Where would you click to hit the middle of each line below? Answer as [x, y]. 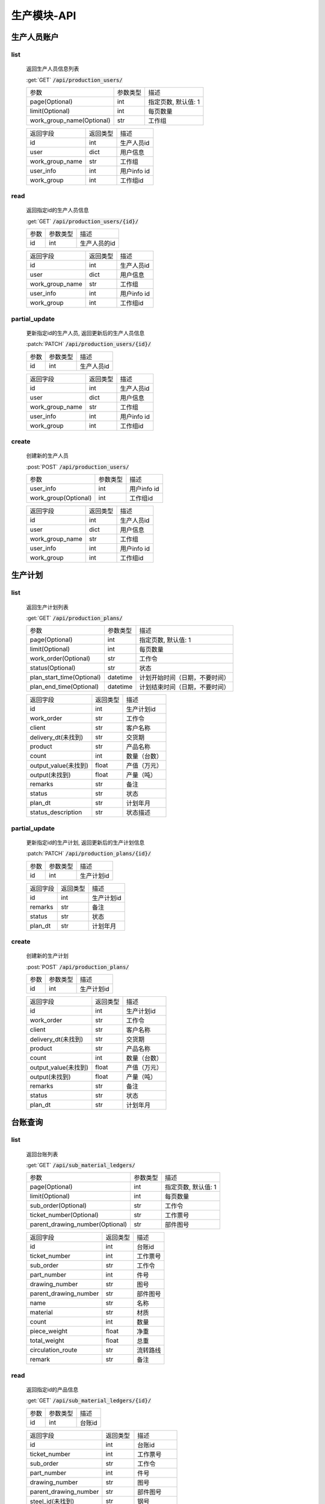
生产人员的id [97, 244]
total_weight [47, 1340]
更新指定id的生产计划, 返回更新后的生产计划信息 [85, 842]
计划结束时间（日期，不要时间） [184, 687]
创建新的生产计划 [47, 956]
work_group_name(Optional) [70, 120]
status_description [56, 812]
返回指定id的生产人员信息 [57, 210]
